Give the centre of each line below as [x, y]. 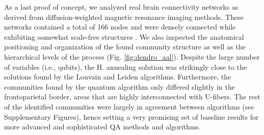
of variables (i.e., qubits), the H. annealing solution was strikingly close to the [126, 66]
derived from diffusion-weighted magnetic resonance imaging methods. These [124, 17]
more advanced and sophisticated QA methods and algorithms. [102, 127]
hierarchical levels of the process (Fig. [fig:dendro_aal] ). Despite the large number [132, 56]
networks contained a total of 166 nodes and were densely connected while [120, 27]
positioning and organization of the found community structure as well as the [125, 47]
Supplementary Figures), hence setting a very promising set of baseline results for [131, 116]
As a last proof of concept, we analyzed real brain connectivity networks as [121, 7]
